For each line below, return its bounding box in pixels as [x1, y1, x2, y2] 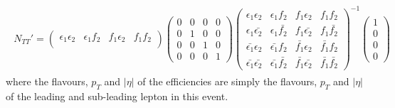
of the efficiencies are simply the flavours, [137, 74, 317, 89]
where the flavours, [6, 74, 88, 89]
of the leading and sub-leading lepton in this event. [6, 89, 228, 104]
